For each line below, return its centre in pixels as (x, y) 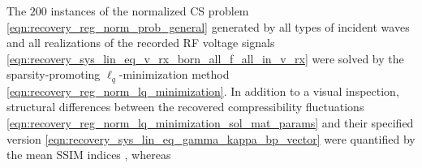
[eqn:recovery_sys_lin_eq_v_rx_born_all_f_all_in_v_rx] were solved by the (205, 58)
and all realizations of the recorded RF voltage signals (141, 43)
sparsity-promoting (54, 74)
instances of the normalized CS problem (150, 11)
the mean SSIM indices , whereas (89, 155)
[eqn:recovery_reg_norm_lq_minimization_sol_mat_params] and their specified (210, 123)
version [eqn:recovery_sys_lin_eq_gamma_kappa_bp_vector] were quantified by (211, 138)
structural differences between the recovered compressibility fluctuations (185, 107)
